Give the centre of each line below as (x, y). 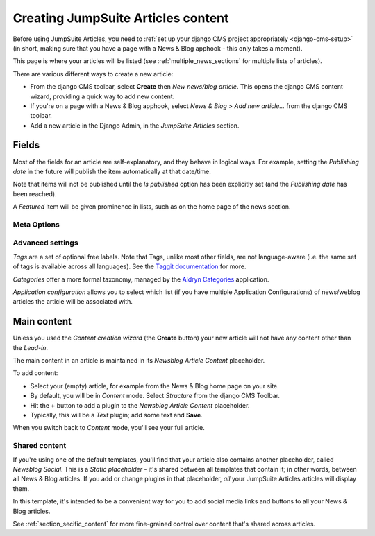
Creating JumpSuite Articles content (121, 18)
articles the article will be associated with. (73, 302)
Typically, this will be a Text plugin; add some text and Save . (116, 415)
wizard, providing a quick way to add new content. (102, 96)
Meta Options (36, 224)
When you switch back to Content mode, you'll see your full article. (109, 428)
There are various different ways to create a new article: (93, 74)
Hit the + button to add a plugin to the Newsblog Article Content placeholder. (140, 405)
